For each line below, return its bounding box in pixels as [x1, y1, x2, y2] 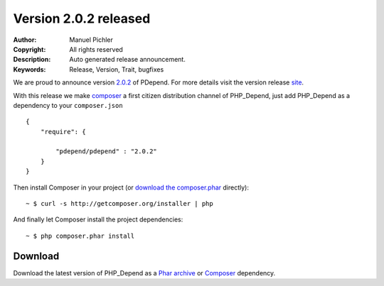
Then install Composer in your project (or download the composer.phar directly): [13, 183, 249, 192]
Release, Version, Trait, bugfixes [69, 65, 164, 74]
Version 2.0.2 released [13, 11, 151, 26]
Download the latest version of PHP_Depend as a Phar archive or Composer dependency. [13, 268, 276, 277]
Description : [13, 55, 51, 64]
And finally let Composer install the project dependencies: [13, 215, 183, 224]
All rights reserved [69, 45, 124, 53]
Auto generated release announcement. [69, 55, 186, 64]
